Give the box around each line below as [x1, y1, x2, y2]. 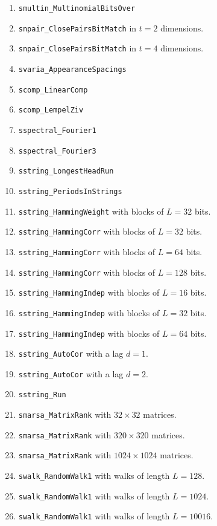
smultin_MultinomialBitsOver [18, 4, 136, 13]
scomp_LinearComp [18, 85, 88, 94]
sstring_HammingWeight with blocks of [18, 204, 164, 217]
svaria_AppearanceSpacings [18, 65, 127, 74]
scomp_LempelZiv [18, 106, 84, 115]
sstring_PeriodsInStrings [18, 187, 122, 196]
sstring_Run [18, 391, 66, 400]
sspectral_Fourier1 [18, 126, 96, 135]
